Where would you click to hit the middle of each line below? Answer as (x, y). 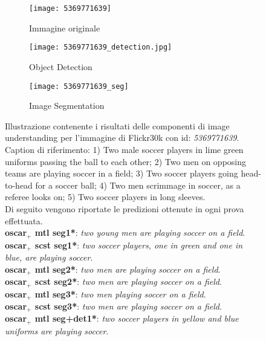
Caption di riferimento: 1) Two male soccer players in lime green (124, 149)
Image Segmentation (67, 106)
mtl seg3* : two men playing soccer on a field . (120, 294)
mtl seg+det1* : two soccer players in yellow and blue (137, 318)
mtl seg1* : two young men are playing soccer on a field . (140, 232)
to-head (19, 185)
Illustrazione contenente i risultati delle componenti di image (117, 125)
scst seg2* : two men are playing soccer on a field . (128, 281)
